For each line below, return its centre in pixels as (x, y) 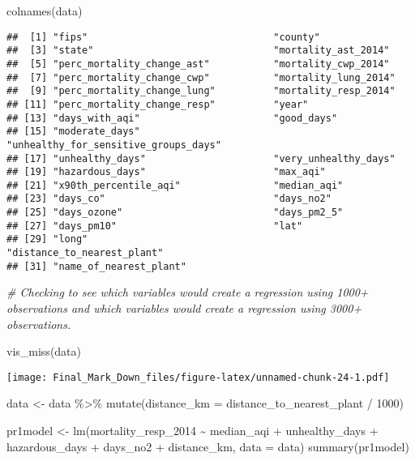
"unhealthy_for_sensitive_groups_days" (114, 145)
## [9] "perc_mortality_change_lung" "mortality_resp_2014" (201, 91)
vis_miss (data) (44, 351)
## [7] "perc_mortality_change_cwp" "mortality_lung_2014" (201, 77)
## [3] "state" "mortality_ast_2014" (198, 51)
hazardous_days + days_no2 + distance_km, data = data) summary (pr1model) (208, 446)
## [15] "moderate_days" (73, 132)
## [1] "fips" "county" (163, 37)
